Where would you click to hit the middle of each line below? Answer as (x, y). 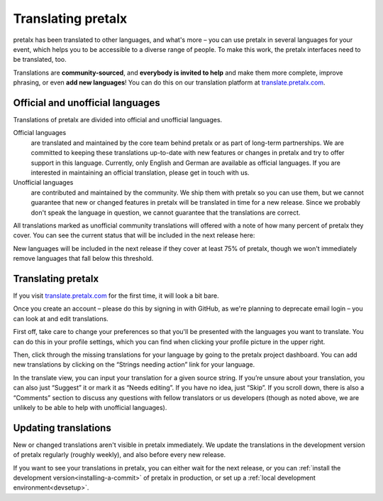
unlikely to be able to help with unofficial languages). (90, 407)
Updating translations (62, 427)
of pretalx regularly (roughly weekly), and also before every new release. (120, 455)
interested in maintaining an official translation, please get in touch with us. (140, 172)
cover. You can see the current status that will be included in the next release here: (134, 235)
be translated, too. (40, 60)
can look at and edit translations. (61, 318)
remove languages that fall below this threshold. (83, 259)
